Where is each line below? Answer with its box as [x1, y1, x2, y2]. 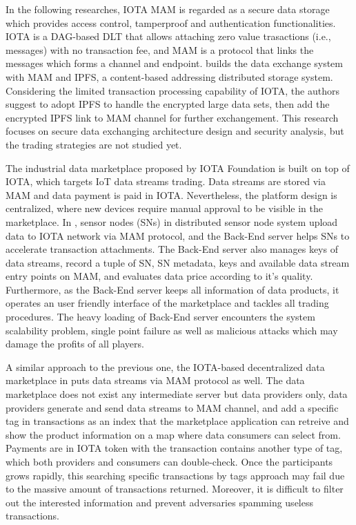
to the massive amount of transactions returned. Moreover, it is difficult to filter [6, 481, 344, 496]
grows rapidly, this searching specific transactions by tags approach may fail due [6, 468, 345, 482]
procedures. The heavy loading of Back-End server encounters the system [6, 309, 315, 324]
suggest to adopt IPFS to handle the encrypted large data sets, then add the [6, 97, 330, 111]
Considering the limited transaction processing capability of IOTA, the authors [6, 83, 339, 97]
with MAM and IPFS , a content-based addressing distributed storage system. [6, 69, 333, 84]
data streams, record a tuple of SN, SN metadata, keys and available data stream [6, 255, 350, 269]
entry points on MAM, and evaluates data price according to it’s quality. [6, 269, 313, 283]
